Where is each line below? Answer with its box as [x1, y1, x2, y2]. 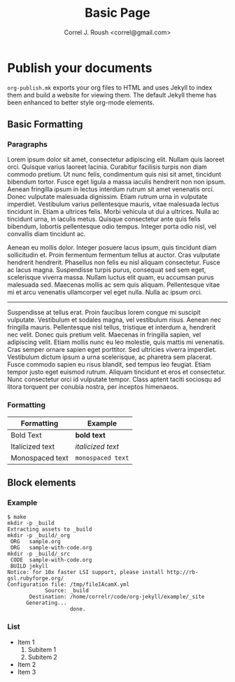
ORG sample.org [10, 538, 61, 545]
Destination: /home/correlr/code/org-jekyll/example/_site [29, 594, 205, 601]
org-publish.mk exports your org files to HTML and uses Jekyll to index [7, 83, 213, 92]
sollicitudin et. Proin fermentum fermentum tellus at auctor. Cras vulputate [7, 251, 220, 259]
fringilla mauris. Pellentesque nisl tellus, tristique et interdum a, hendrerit [7, 323, 216, 332]
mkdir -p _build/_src [7, 550, 71, 558]
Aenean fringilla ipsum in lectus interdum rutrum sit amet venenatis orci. [7, 185, 215, 193]
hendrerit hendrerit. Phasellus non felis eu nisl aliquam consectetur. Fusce [7, 258, 220, 267]
